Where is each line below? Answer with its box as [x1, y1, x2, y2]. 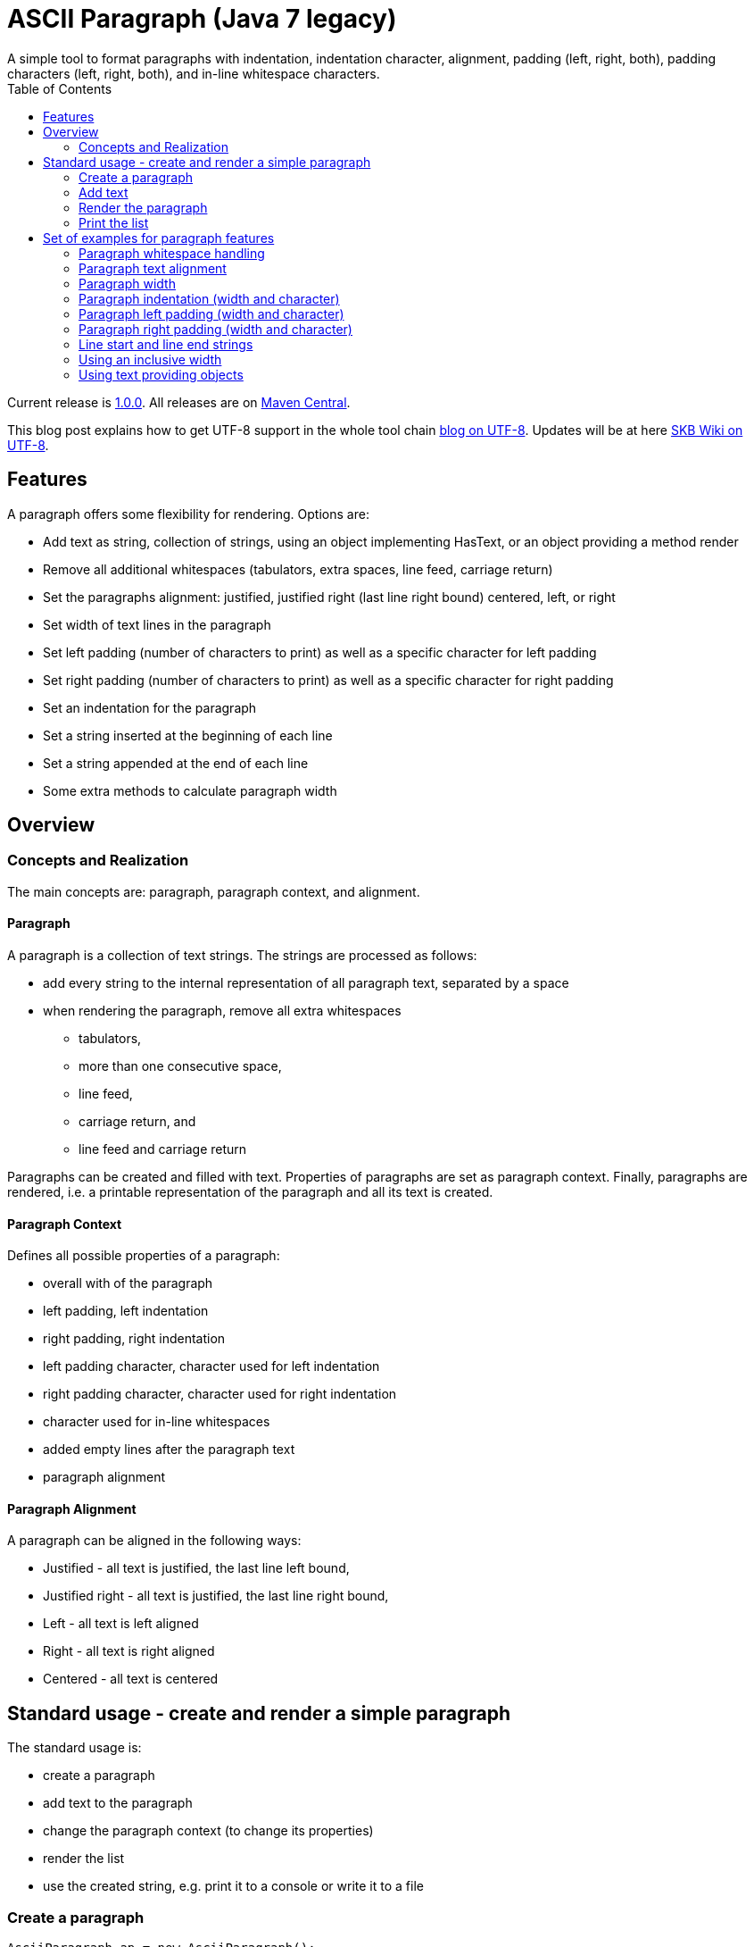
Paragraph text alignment [79, 260, 227, 276]
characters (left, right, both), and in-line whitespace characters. [7, 65, 380, 81]
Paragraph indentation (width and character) [79, 290, 340, 306]
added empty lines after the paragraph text [43, 1441, 295, 1458]
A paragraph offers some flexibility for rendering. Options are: [7, 506, 369, 522]
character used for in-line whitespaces [43, 1414, 270, 1430]
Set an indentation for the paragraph [43, 699, 257, 715]
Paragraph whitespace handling [79, 245, 265, 261]
